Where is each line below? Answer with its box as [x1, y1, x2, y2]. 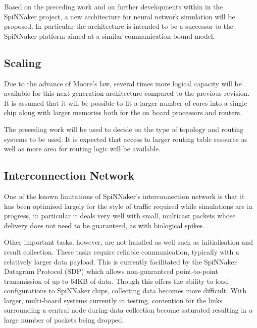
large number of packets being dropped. [4, 315, 124, 325]
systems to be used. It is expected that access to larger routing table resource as [4, 133, 248, 144]
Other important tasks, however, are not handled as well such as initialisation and [4, 237, 253, 247]
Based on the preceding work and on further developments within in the [4, 1, 223, 11]
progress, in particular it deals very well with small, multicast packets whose [4, 210, 236, 221]
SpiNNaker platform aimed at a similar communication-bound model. [4, 30, 215, 41]
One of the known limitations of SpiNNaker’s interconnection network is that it [4, 191, 245, 201]
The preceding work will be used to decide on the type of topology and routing [4, 124, 244, 134]
